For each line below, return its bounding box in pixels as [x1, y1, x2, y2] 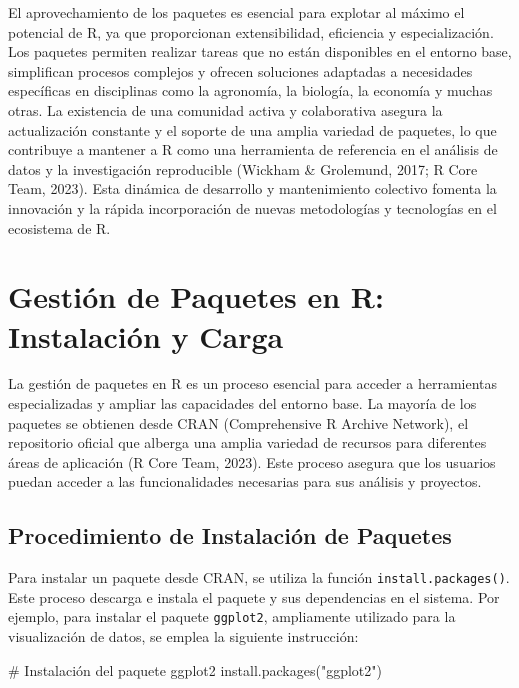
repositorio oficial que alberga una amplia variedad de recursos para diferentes [8, 432, 487, 453]
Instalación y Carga [8, 315, 284, 356]
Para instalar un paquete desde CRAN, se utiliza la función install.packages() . [8, 567, 510, 588]
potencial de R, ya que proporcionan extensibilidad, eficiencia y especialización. [8, 21, 494, 42]
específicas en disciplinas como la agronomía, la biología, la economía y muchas [8, 80, 493, 101]
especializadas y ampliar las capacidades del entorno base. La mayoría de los [8, 393, 477, 414]
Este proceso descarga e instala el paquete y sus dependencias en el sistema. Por [8, 586, 500, 607]
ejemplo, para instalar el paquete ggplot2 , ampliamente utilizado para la [8, 606, 456, 627]
